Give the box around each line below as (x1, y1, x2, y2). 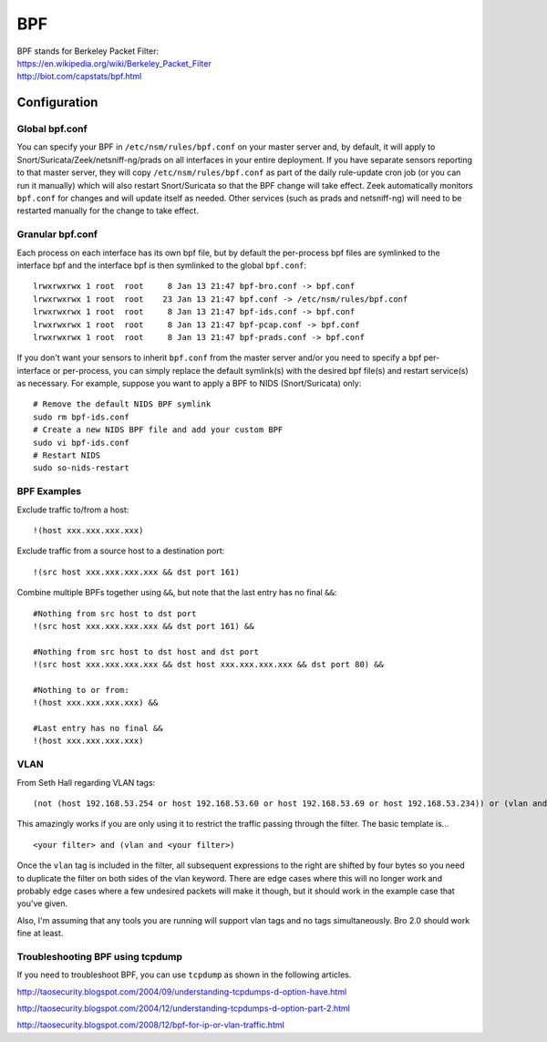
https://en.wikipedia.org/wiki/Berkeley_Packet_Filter (16, 57, 212, 68)
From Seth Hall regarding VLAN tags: (16, 777, 156, 788)
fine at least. (16, 928, 64, 939)
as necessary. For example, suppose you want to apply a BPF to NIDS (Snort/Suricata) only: (16, 378, 362, 389)
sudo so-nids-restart (33, 463, 129, 473)
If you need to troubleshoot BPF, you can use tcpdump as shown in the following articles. (16, 969, 352, 980)
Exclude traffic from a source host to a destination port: (16, 545, 225, 556)
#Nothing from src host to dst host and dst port (33, 646, 260, 656)
